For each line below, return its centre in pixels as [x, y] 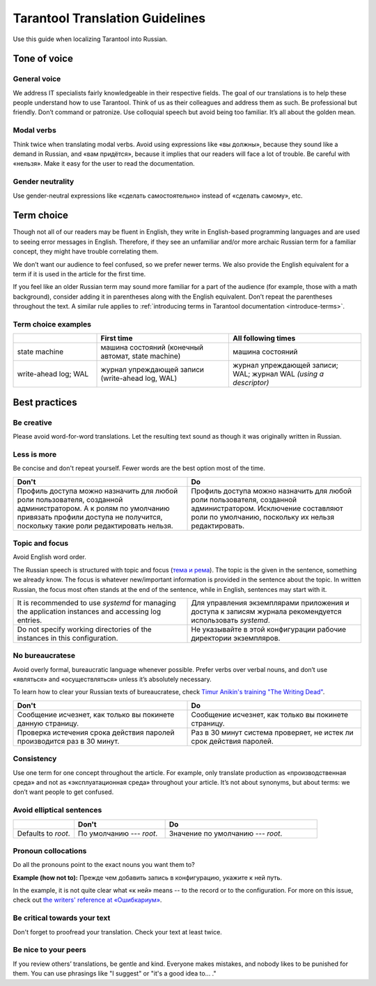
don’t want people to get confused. [63, 792]
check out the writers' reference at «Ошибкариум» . [87, 900]
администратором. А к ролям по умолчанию [93, 508]
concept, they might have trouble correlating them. [86, 251]
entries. [30, 620]
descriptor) [251, 383]
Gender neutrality [44, 182]
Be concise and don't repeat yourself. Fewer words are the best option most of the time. [139, 468]
